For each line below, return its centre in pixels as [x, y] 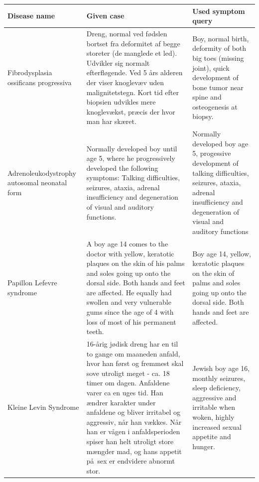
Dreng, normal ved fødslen [127, 33]
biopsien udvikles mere [121, 102]
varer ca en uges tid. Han [125, 393]
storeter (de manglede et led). [132, 53]
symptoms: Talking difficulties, [133, 178]
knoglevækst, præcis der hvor [131, 111]
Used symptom [219, 11]
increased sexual [217, 426]
